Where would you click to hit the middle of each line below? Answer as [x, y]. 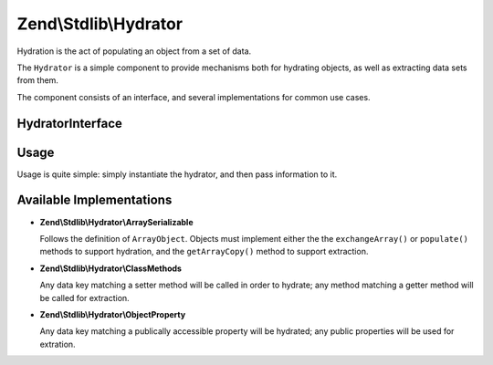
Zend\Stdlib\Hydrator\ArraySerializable [116, 222]
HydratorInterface [70, 123]
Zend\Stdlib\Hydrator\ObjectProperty [113, 314]
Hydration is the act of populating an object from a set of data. [134, 51]
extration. [58, 344]
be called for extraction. [84, 297]
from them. [38, 80]
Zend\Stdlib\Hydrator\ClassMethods [111, 268]
